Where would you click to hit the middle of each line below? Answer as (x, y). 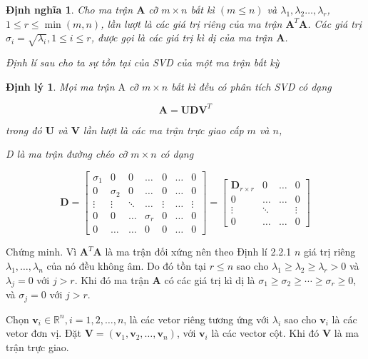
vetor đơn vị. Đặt (44, 333)
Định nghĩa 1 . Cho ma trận (70, 9)
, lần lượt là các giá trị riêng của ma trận (191, 23)
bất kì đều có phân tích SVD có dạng (251, 86)
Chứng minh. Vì (41, 252)
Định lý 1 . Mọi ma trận (60, 86)
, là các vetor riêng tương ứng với (196, 319)
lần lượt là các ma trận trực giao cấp (163, 130)
